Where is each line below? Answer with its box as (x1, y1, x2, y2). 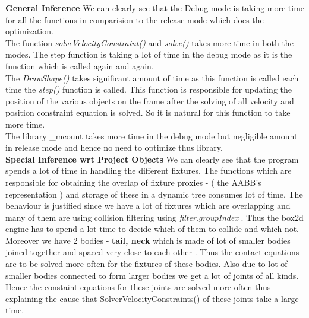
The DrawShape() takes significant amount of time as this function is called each (5, 71, 299, 84)
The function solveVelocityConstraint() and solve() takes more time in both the (5, 36, 294, 49)
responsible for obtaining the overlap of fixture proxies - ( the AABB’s (5, 176, 261, 188)
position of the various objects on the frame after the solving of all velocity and (5, 94, 294, 107)
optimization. (5, 25, 53, 37)
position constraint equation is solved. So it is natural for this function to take (5, 106, 291, 119)
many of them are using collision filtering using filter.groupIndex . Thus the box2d (5, 211, 304, 223)
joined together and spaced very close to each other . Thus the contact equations (5, 246, 299, 258)
